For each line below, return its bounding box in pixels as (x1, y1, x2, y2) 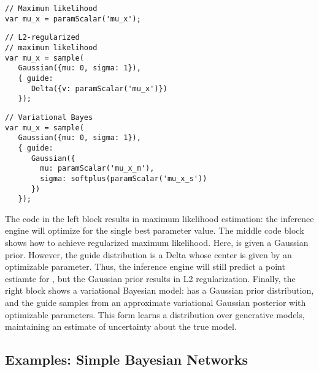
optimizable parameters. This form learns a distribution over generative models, (5, 308, 305, 321)
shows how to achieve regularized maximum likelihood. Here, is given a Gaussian (5, 236, 309, 248)
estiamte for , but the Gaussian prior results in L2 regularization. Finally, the (5, 272, 296, 285)
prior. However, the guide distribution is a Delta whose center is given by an (5, 248, 292, 261)
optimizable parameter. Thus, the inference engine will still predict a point (5, 260, 285, 273)
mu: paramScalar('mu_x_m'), (40, 164, 155, 173)
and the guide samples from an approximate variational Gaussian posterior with (5, 296, 306, 308)
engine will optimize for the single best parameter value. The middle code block (5, 224, 304, 237)
